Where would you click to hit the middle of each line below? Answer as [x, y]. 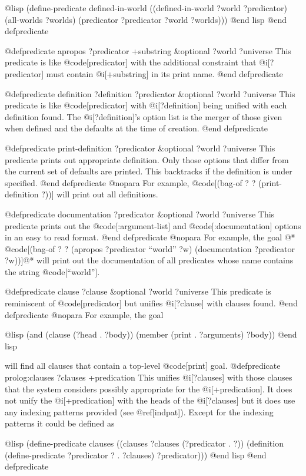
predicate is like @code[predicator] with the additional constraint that [131, 62]
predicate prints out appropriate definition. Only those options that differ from [147, 159]
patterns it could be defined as [60, 423]
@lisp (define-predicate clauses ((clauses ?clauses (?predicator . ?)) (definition [144, 443]
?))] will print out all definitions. [100, 194]
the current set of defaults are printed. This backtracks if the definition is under [149, 171]
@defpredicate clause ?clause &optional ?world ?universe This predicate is [138, 291]
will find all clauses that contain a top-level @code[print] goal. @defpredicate [143, 366]
